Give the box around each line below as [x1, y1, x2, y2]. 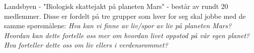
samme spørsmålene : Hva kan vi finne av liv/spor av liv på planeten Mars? [4, 20, 232, 31]
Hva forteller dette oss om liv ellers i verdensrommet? [4, 40, 168, 50]
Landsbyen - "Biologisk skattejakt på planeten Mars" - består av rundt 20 [4, 1, 228, 11]
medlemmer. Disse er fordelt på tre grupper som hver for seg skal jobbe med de [4, 10, 246, 21]
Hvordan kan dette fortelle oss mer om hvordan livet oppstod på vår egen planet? [4, 30, 250, 40]
